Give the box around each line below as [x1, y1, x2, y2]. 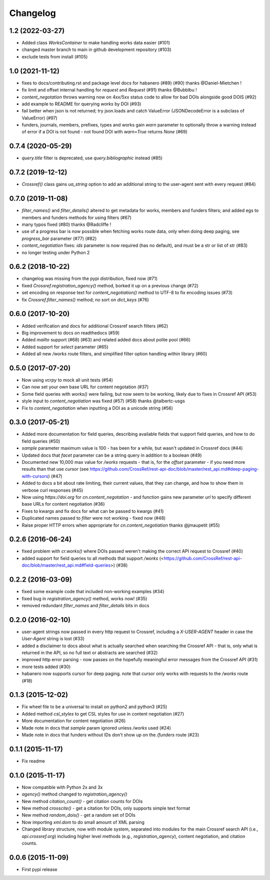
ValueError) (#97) [21, 115, 57, 121]
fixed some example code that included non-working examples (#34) [21, 589, 164, 595]
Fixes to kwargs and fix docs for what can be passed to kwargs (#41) [21, 508, 164, 514]
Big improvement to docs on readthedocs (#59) [21, 330, 120, 336]
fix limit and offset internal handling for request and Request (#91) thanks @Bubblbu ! [21, 87, 197, 93]
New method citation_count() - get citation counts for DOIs [21, 798, 143, 804]
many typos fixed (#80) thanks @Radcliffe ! [21, 221, 111, 227]
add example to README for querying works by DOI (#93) [21, 100, 141, 107]
